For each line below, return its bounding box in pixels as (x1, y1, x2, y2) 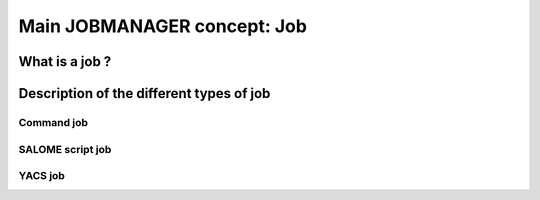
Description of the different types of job (18, 85, 271, 102)
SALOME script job (18, 142, 112, 156)
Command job (18, 115, 89, 129)
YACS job (18, 169, 65, 183)
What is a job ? (18, 53, 112, 70)
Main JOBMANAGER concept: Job (18, 15, 307, 37)
